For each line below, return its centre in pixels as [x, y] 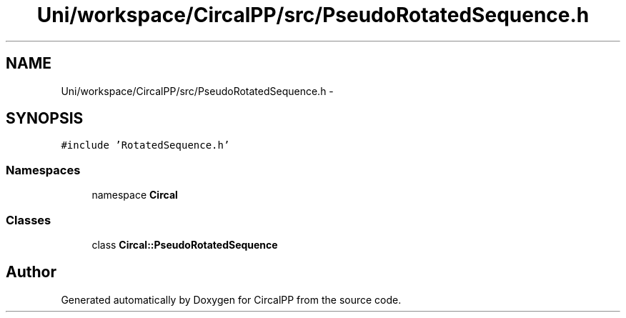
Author [31, 272]
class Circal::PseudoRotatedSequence [185, 244]
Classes [29, 220]
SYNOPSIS [45, 119]
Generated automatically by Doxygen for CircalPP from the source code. [231, 299]
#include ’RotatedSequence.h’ [145, 145]
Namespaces [43, 170]
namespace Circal [135, 195]
